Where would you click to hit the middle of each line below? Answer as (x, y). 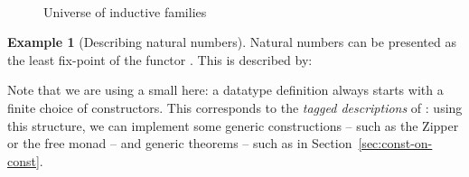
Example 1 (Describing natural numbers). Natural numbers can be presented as (232, 42)
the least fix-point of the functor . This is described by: (160, 59)
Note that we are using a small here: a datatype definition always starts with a (225, 90)
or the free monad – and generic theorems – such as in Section (180, 143)
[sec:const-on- (395, 143)
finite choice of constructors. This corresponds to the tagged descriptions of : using (235, 107)
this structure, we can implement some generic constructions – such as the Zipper (233, 125)
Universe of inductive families (125, 11)
